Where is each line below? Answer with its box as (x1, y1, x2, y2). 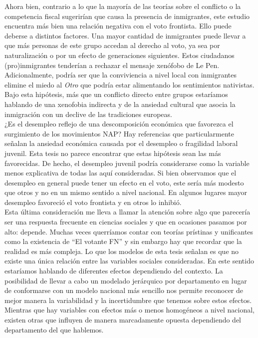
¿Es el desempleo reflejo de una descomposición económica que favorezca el (4, 118, 234, 129)
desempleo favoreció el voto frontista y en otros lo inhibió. (4, 196, 182, 207)
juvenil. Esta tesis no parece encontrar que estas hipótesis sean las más (4, 147, 221, 158)
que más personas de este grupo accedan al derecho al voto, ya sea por (4, 40, 220, 50)
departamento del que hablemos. (4, 324, 104, 334)
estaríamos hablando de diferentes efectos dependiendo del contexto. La (4, 265, 223, 276)
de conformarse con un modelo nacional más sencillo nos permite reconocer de (4, 285, 244, 295)
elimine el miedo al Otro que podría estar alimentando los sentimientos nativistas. (4, 79, 255, 89)
